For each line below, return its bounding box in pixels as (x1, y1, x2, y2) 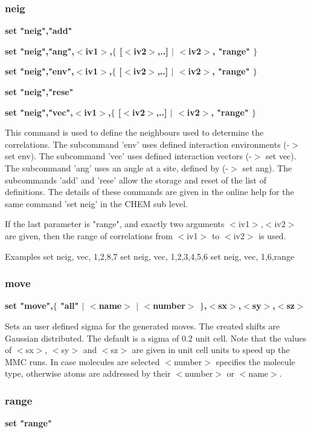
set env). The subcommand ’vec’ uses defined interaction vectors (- (5, 150, 252, 162)
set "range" (5, 417, 52, 429)
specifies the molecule (216, 355, 295, 368)
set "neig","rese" (5, 85, 74, 98)
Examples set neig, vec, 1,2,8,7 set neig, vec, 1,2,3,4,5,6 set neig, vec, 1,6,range (5, 250, 295, 262)
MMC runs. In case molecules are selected (5, 355, 160, 368)
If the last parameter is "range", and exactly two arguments (5, 217, 225, 230)
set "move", (5, 299, 53, 312)
